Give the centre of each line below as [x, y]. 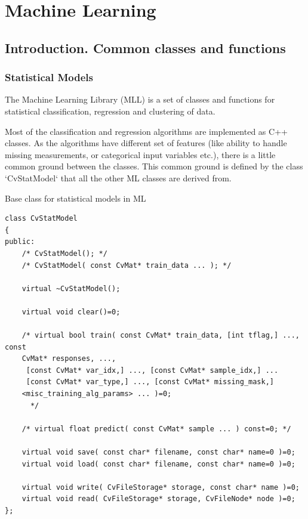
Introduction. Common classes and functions [145, 47]
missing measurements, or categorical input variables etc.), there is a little [140, 154]
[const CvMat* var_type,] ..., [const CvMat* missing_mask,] [150, 382]
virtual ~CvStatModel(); [71, 288]
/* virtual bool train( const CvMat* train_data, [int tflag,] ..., [161, 336]
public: [20, 242]
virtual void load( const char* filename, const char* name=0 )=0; [158, 464]
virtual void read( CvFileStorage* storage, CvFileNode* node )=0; [158, 499]
